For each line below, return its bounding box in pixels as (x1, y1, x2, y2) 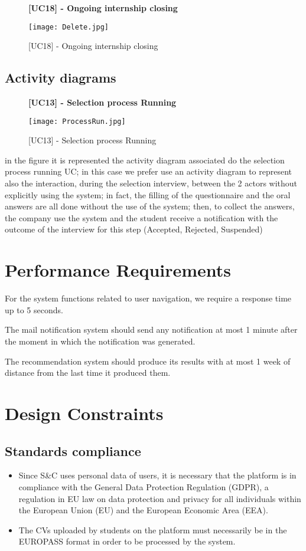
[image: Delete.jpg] (28, 22, 109, 31)
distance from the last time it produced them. (5, 366, 171, 379)
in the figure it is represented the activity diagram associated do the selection (5, 153, 285, 166)
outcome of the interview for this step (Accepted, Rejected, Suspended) (5, 223, 263, 235)
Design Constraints (5, 401, 164, 425)
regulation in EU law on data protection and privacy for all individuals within (18, 492, 301, 504)
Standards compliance (5, 441, 141, 460)
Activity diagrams (5, 68, 116, 87)
